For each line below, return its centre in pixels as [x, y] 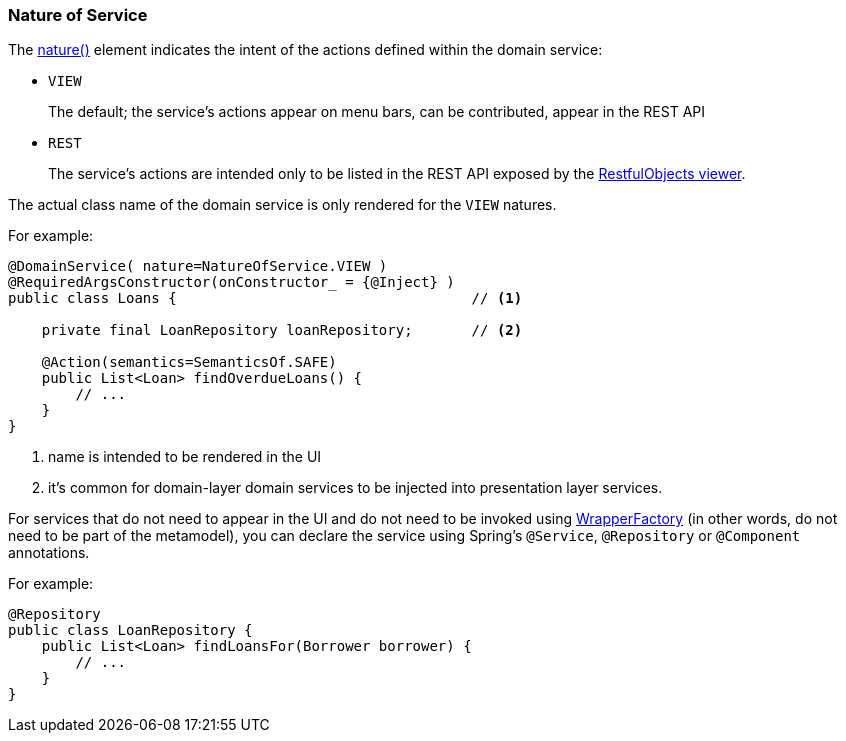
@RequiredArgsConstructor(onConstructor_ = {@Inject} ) [231, 282]
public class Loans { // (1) [265, 298]
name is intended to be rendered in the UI [185, 457]
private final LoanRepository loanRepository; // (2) [282, 330]
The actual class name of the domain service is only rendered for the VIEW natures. [282, 205]
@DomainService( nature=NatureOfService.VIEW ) [198, 266]
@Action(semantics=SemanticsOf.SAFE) [189, 362]
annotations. [49, 553]
